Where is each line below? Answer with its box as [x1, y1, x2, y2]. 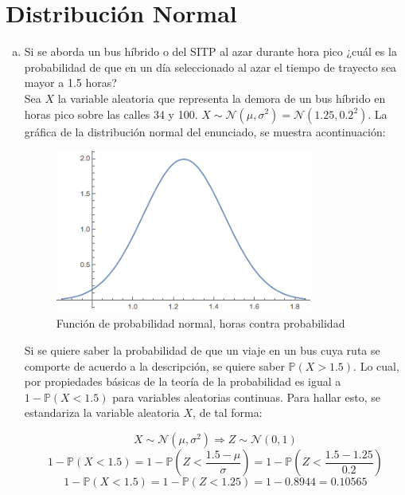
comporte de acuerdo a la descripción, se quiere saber [24, 357, 285, 374]
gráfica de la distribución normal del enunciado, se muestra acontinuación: [24, 123, 386, 139]
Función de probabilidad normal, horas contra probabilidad [56, 315, 345, 332]
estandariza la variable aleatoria [24, 404, 180, 421]
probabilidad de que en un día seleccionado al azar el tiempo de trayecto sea [24, 58, 397, 75]
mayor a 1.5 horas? [24, 74, 117, 91]
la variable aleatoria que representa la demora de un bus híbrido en [57, 89, 386, 106]
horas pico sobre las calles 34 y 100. [24, 105, 198, 122]
